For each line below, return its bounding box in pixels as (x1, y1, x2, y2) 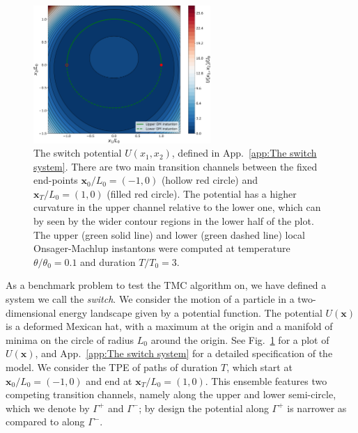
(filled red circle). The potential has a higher (107, 186, 297, 200)
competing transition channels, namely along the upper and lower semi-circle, (6, 387, 336, 402)
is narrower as (287, 400, 347, 415)
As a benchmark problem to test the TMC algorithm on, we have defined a (6, 278, 327, 292)
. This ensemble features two (205, 373, 327, 388)
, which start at (226, 360, 293, 374)
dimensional (6, 305, 56, 320)
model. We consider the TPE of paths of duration (6, 360, 218, 374)
